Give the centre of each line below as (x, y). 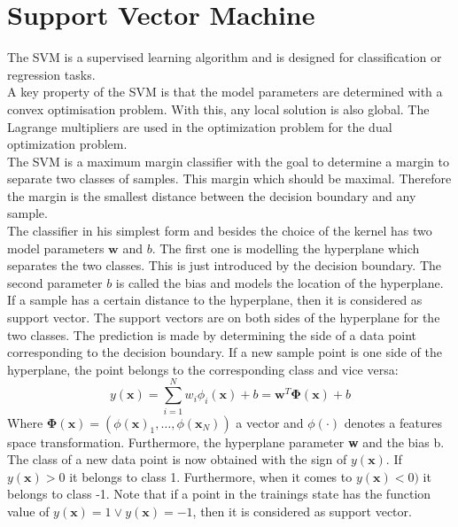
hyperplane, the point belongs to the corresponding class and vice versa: (203, 369)
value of (28, 511)
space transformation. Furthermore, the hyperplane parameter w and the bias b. (226, 442)
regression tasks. (51, 74)
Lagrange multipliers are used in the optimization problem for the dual (200, 126)
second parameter (55, 282)
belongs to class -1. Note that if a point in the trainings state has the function (219, 494)
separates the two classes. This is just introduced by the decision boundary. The (225, 265)
